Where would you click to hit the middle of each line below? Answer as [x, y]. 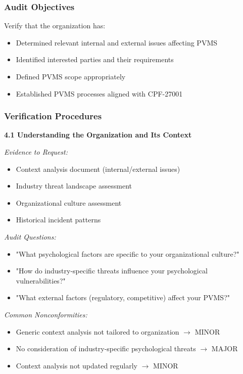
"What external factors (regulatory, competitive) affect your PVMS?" [123, 297]
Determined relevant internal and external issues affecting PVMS [117, 42]
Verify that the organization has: [55, 26]
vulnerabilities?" [41, 280]
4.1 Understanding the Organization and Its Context [98, 135]
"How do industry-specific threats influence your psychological [112, 271]
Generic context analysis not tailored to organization [98, 331]
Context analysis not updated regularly [77, 365]
